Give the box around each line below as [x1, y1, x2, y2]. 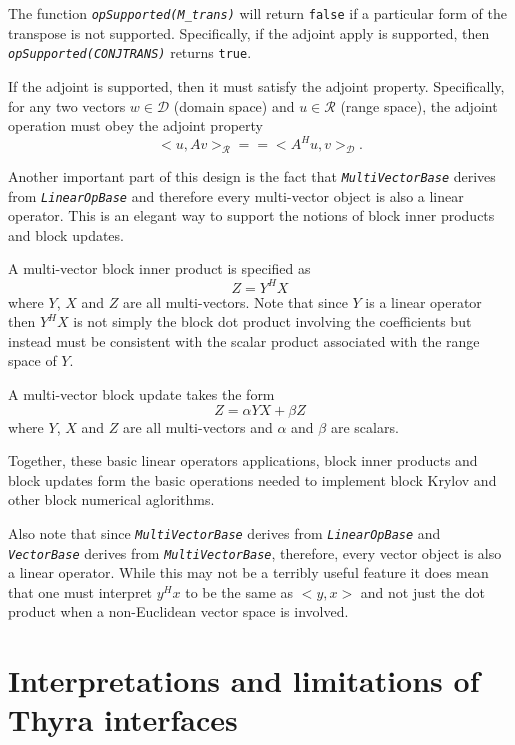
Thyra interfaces [8, 699, 238, 740]
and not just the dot [360, 581, 485, 602]
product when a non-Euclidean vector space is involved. [8, 601, 349, 622]
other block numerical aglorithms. [8, 489, 215, 510]
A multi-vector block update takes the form [8, 383, 275, 404]
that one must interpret [8, 581, 153, 602]
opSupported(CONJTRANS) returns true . [8, 42, 252, 63]
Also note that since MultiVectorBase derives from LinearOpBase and [8, 522, 441, 543]
